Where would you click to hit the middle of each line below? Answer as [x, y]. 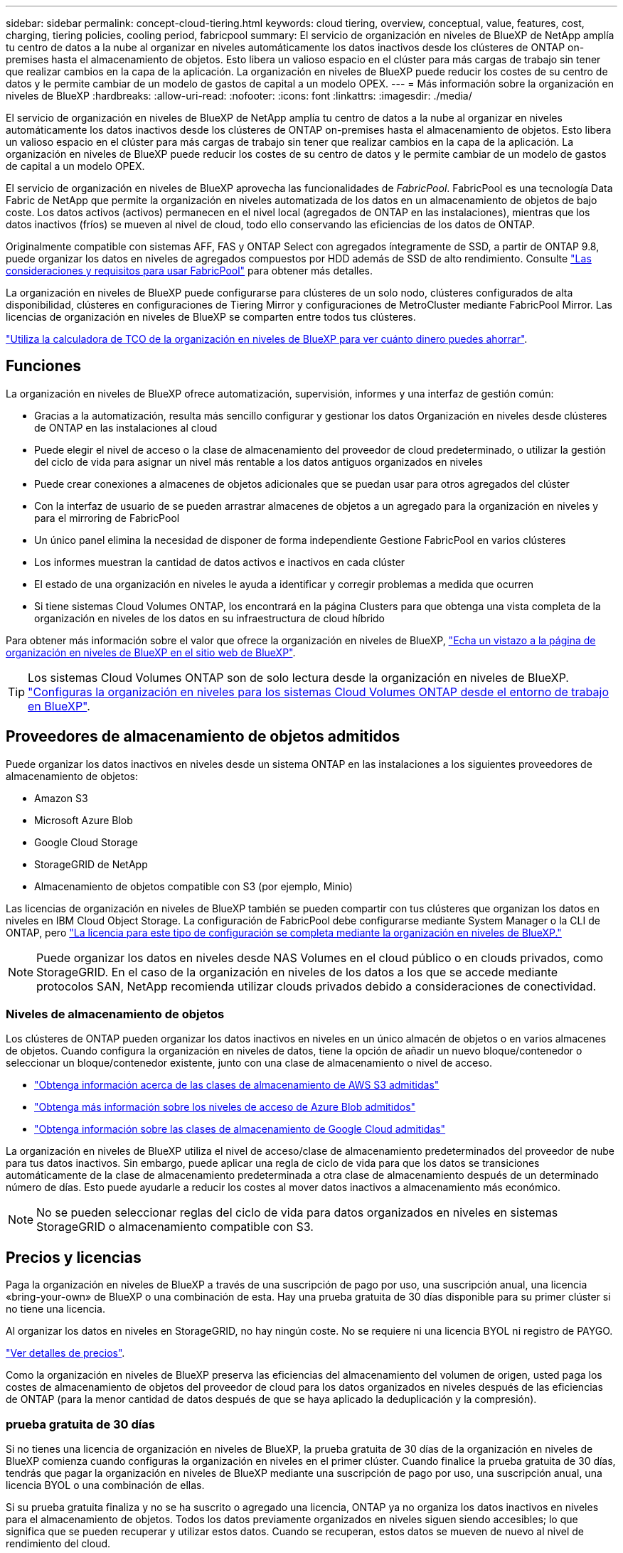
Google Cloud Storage [86, 842]
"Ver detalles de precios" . [65, 1353]
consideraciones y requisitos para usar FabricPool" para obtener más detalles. [190, 271]
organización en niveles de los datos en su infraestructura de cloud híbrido [209, 618]
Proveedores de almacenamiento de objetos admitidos [203, 737]
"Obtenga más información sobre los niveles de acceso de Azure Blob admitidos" [225, 1107]
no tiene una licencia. [55, 1309]
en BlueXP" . [59, 706]
